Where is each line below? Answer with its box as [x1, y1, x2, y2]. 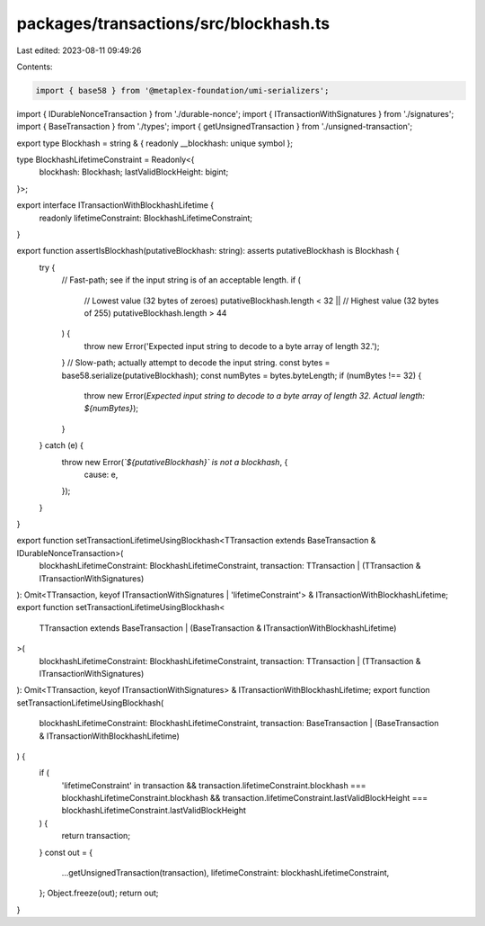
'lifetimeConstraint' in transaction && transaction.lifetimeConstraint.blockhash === [61, 779, 366, 791]
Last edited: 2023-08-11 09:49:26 [16, 45, 142, 56]
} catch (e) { [39, 440, 84, 451]
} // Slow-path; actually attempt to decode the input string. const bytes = [61, 357, 331, 368]
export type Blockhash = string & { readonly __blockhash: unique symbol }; [16, 138, 294, 148]
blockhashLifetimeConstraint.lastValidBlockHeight [61, 805, 247, 816]
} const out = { [39, 847, 93, 858]
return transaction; [61, 831, 130, 841]
